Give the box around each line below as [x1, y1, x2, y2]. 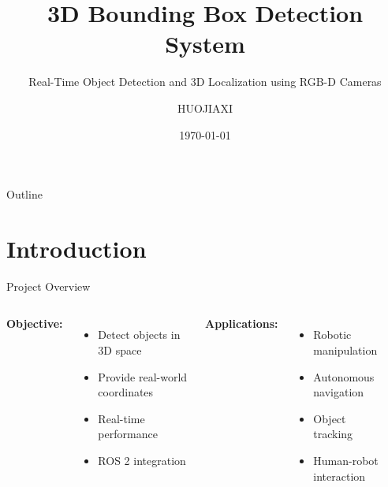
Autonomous [313, 368, 375, 385]
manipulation [313, 342, 378, 358]
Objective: [6, 315, 63, 332]
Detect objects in [98, 326, 181, 343]
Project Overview [6, 277, 91, 294]
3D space [98, 342, 142, 358]
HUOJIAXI [177, 99, 233, 116]
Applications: [204, 315, 278, 332]
